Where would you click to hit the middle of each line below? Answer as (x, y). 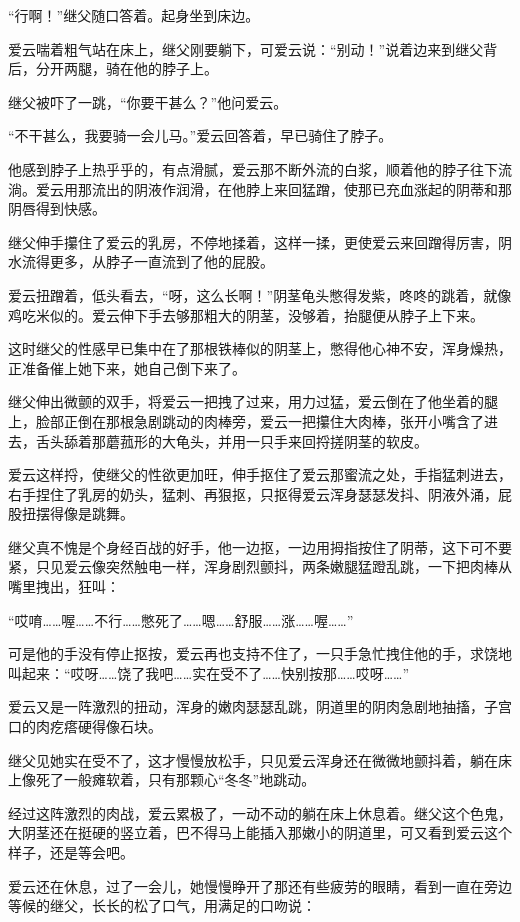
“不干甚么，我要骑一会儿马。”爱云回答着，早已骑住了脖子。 (200, 135)
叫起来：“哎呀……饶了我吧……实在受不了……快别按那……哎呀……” (209, 672)
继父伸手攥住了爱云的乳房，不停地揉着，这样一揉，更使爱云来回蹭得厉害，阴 (260, 241)
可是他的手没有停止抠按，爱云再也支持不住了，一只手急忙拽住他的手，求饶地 (260, 653)
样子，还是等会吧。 (71, 852)
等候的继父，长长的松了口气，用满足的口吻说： (162, 905)
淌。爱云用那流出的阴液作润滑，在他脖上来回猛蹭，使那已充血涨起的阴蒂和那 (260, 188)
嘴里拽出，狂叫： (64, 586)
